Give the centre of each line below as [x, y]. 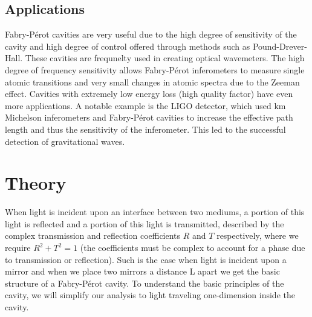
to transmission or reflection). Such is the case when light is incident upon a [146, 259]
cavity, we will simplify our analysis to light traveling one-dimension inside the [150, 295]
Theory [36, 183]
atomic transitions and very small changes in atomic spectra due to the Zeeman [152, 82]
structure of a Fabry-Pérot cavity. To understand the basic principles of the [145, 283]
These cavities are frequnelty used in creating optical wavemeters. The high [165, 58]
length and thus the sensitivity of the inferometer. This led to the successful [145, 129]
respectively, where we [258, 235]
